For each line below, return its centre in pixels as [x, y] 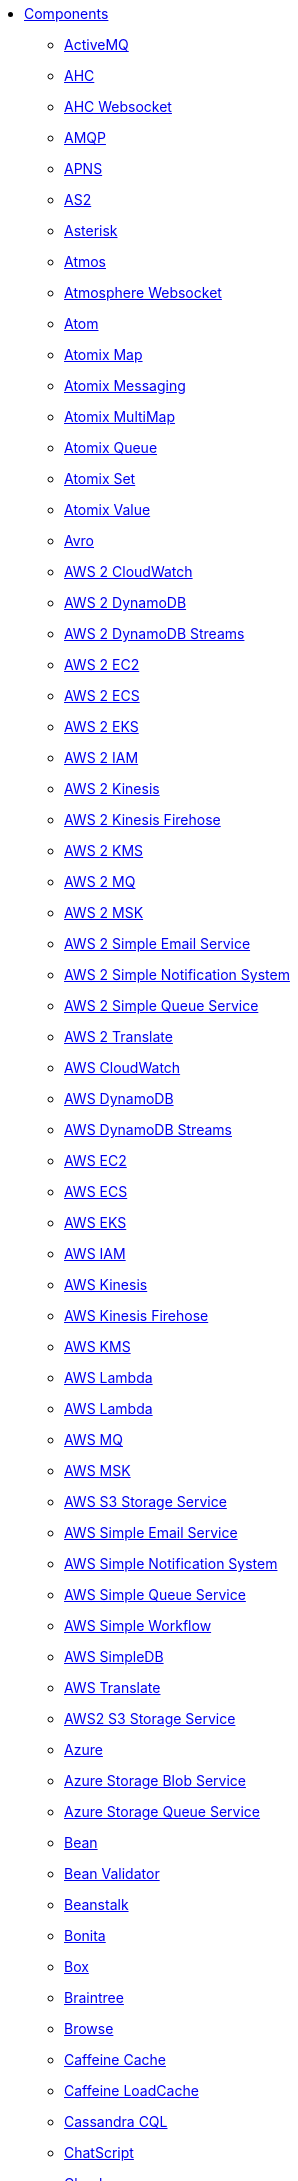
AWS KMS [97, 1346]
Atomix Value [107, 509]
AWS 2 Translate [118, 1036]
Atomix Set [100, 478]
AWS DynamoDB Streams [148, 1129]
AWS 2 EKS [101, 726]
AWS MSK [97, 1470]
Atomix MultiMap [120, 416]
